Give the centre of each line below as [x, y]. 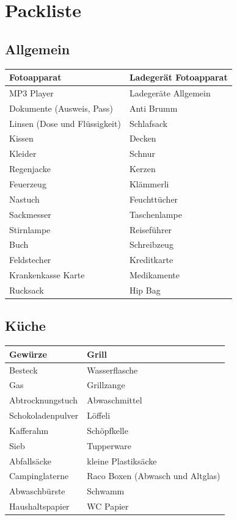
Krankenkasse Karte [47, 275]
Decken [143, 138]
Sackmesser [30, 214]
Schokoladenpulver [44, 415]
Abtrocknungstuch [44, 400]
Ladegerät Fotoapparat [178, 77]
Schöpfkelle [108, 430]
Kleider [23, 153]
